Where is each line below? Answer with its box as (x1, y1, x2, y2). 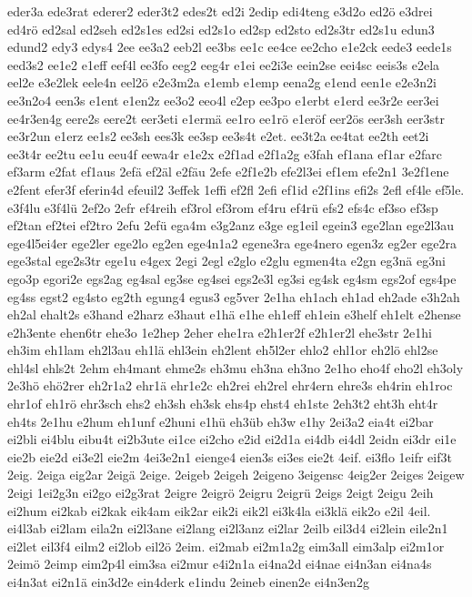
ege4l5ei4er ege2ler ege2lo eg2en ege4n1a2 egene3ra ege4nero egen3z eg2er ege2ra (7, 233, 457, 252)
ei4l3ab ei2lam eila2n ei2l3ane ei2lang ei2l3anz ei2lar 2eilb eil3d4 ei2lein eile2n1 (7, 519, 448, 538)
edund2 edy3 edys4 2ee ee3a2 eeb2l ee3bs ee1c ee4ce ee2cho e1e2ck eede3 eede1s (7, 37, 452, 56)
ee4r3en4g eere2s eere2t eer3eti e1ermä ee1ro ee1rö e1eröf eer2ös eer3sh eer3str (7, 108, 445, 127)
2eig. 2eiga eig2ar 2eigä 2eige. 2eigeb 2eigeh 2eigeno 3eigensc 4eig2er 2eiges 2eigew (7, 465, 465, 484)
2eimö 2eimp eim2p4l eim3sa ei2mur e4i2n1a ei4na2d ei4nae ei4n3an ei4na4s (7, 554, 432, 573)
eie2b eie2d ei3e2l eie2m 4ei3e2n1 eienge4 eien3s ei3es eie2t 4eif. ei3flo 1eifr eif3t (7, 447, 452, 466)
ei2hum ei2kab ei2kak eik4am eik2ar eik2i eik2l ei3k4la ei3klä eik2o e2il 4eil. (7, 501, 431, 520)
